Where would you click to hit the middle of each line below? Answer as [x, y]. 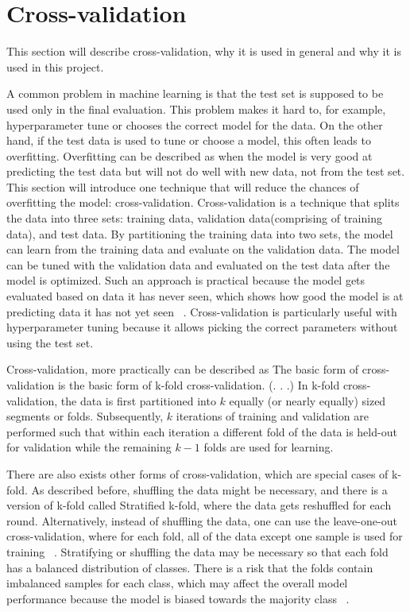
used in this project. [55, 66]
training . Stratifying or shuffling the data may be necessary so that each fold [197, 551]
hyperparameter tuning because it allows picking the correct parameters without [202, 327]
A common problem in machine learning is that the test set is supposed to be [195, 93]
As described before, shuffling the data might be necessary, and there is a [209, 489]
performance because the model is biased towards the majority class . [178, 598]
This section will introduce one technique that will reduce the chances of [183, 186]
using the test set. [50, 342]
